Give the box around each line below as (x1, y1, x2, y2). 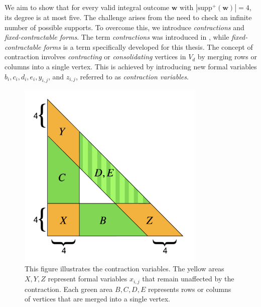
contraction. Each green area (25, 283, 113, 294)
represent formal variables (48, 273, 127, 284)
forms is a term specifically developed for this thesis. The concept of (43, 41, 253, 52)
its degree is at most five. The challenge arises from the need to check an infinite (5, 12, 252, 22)
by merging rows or (197, 51, 257, 62)
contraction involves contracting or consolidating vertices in (5, 51, 186, 62)
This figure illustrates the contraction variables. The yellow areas (25, 263, 224, 274)
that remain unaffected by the (142, 273, 234, 284)
